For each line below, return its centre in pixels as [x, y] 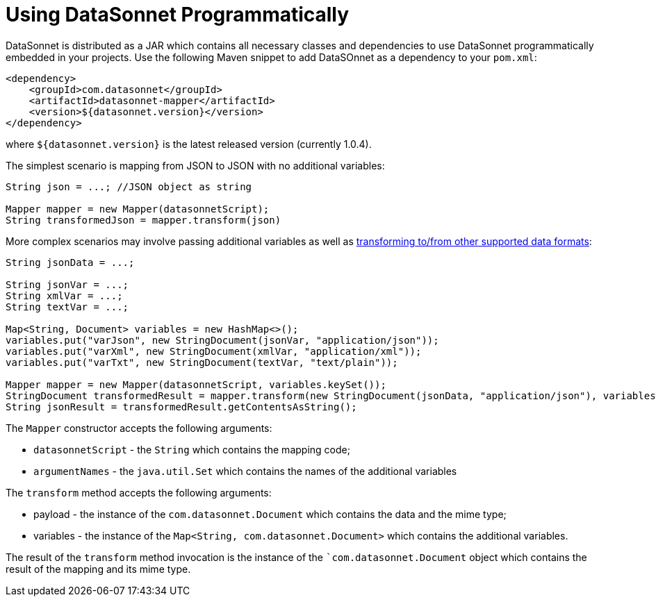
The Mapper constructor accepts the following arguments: [139, 428]
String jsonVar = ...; [67, 284]
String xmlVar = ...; [64, 295]
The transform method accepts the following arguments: [139, 492]
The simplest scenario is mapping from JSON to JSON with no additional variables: [195, 165]
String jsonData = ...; [70, 262]
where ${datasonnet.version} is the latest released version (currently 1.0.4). [189, 144]
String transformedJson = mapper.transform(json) [143, 220]
